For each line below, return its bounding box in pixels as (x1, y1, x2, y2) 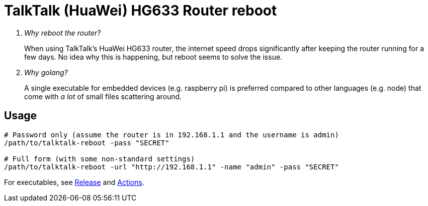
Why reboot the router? (24, 28, 101, 37)
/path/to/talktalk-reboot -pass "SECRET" (4, 138, 169, 147)
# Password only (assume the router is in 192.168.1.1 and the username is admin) (4, 130, 339, 139)
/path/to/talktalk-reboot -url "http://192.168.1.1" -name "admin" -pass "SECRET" (4, 162, 339, 171)
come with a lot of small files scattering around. (24, 92, 182, 101)
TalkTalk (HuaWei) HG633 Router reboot (4, 2, 277, 19)
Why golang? (24, 68, 68, 77)
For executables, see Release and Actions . (4, 177, 144, 186)
